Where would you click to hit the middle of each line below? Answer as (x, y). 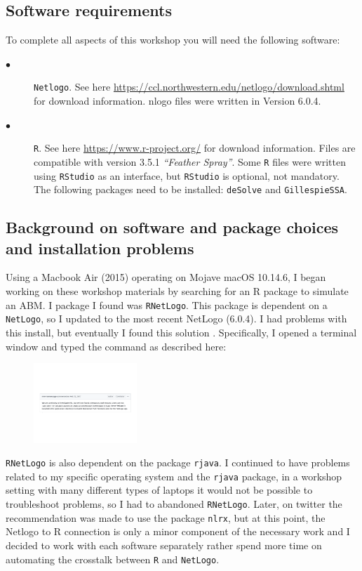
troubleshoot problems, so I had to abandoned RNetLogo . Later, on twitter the (174, 504)
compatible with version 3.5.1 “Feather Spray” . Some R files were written (190, 161)
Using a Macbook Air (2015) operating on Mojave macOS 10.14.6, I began (166, 277)
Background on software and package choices (172, 227)
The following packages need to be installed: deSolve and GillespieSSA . (190, 189)
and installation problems (100, 248)
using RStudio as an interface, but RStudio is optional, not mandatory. (187, 175)
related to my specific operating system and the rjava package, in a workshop (174, 476)
